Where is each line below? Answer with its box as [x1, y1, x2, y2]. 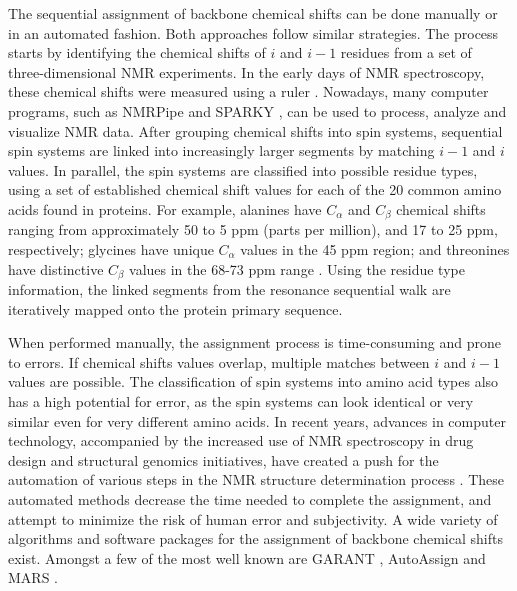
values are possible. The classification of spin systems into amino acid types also [8, 371, 499, 392]
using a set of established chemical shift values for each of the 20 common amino [8, 179, 502, 200]
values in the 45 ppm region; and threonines [240, 238, 510, 259]
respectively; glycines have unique [8, 238, 214, 259]
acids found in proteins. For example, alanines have [8, 198, 322, 219]
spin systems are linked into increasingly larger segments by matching [8, 140, 435, 161]
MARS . [8, 567, 58, 588]
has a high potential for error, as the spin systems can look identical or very [8, 391, 474, 411]
